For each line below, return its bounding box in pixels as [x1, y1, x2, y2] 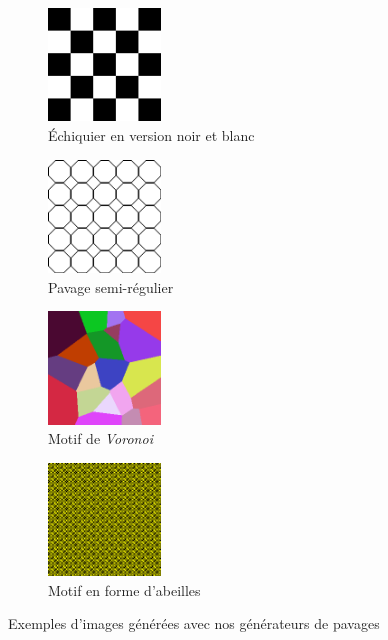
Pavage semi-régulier [48, 276, 174, 297]
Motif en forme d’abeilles [48, 579, 201, 600]
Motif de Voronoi [48, 428, 153, 449]
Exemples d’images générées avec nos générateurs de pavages [8, 613, 380, 634]
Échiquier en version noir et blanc [48, 124, 255, 145]
